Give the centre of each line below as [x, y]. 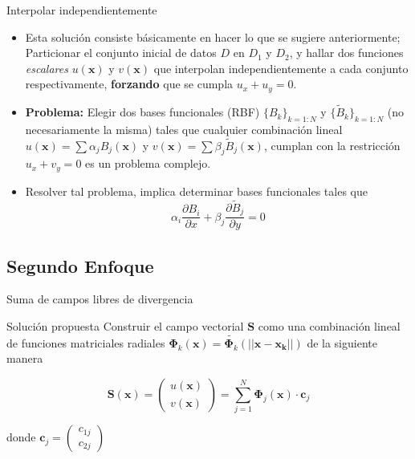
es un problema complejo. [148, 163]
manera [25, 358]
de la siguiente [342, 342]
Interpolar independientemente [82, 10]
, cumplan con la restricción [332, 145]
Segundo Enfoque [80, 265]
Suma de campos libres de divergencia [100, 299]
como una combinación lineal [329, 326]
